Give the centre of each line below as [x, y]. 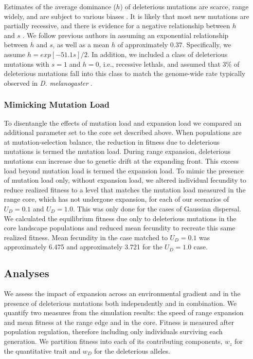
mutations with [27, 64]
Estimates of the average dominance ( [60, 6]
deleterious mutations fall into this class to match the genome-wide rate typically [125, 73]
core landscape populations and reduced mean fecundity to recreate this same [120, 228]
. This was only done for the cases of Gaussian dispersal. [157, 208]
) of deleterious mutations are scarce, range [184, 6]
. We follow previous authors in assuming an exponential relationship [126, 35]
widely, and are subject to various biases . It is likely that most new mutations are [126, 16]
